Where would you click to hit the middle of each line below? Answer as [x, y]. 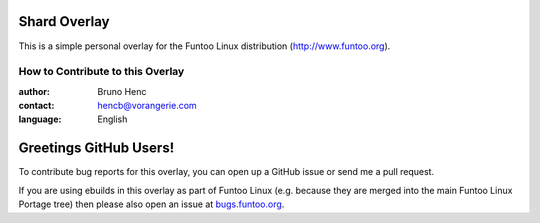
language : [40, 119]
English [112, 119]
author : [34, 91]
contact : [36, 106]
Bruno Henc [122, 91]
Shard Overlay [64, 21]
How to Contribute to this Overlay [101, 72]
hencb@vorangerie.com [147, 106]
